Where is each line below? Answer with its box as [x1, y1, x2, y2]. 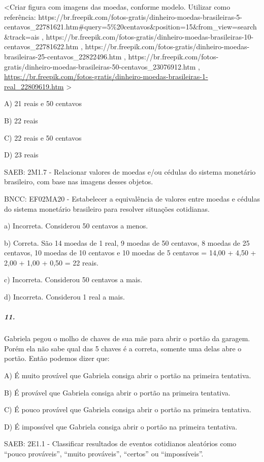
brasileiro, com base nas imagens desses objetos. [4, 176, 153, 187]
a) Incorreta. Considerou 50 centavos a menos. [4, 220, 148, 231]
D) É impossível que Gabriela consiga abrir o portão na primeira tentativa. [4, 421, 238, 432]
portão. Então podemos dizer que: [4, 353, 110, 364]
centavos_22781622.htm [4, 41, 79, 52]
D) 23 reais [4, 149, 39, 160]
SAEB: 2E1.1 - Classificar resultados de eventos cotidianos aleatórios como [4, 438, 237, 449]
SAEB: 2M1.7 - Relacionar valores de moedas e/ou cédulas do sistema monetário [4, 166, 256, 177]
